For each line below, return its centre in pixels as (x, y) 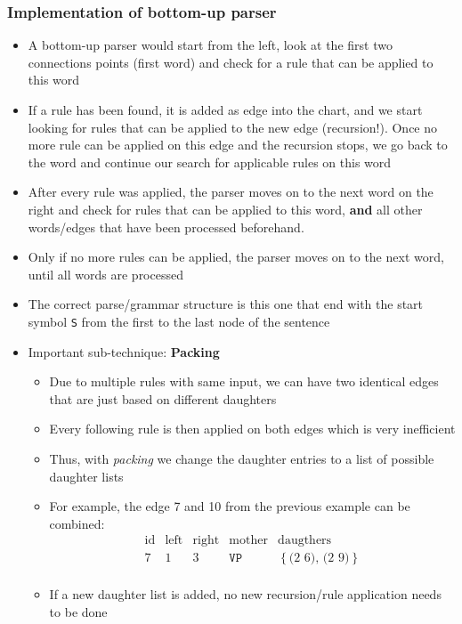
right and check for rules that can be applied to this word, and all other (225, 209)
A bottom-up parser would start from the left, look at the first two (210, 45)
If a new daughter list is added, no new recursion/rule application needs (245, 594)
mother (248, 541)
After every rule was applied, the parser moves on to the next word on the (231, 192)
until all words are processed (105, 274)
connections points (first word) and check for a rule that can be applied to (231, 62)
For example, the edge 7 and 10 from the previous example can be (230, 506)
